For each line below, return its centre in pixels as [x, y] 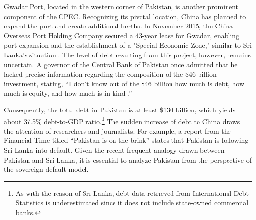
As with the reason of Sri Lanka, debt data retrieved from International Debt [132, 193]
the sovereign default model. [46, 169]
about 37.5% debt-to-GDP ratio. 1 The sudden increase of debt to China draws [122, 120]
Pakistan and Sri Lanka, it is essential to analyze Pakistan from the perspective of [128, 159]
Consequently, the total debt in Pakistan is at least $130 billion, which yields [120, 109]
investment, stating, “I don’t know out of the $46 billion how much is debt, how [124, 83]
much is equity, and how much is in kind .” [68, 93]
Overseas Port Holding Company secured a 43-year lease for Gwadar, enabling [122, 35]
